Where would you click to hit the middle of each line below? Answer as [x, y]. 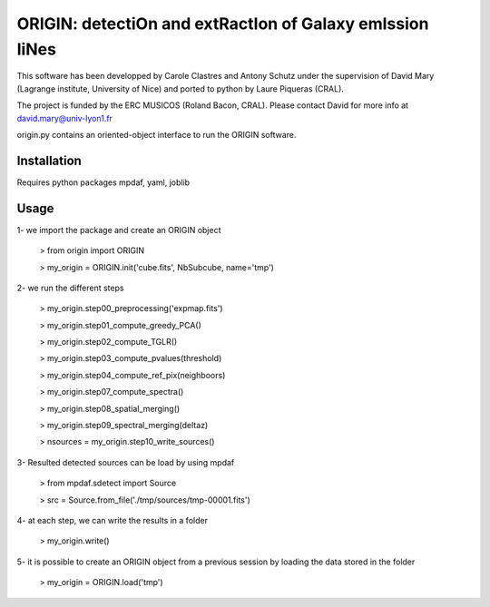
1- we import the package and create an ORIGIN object [119, 230]
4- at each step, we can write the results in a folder [113, 520]
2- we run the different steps [70, 288]
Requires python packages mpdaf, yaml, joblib [103, 182]
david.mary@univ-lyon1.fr [65, 118]
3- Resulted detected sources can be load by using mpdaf [126, 462]
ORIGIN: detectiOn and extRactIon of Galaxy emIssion [223, 24]
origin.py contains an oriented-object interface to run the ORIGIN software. [157, 134]
